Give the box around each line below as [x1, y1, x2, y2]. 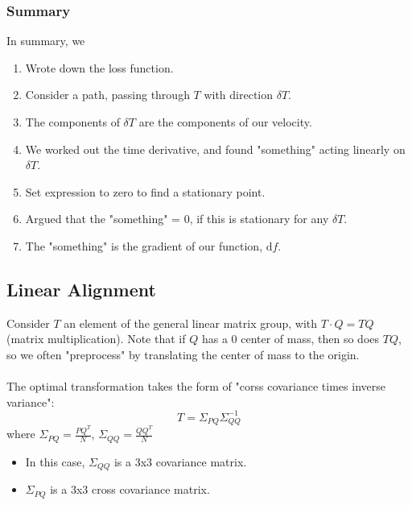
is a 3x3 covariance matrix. [113, 453, 247, 470]
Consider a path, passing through [25, 86, 190, 103]
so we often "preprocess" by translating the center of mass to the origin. [6, 346, 360, 362]
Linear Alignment [6, 276, 156, 301]
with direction [204, 86, 274, 103]
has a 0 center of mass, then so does [201, 330, 380, 347]
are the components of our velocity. [138, 114, 312, 130]
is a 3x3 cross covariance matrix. [50, 481, 210, 498]
